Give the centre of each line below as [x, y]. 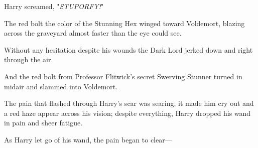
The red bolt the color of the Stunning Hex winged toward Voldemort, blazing [124, 23]
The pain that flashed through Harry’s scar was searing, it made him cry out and [129, 103]
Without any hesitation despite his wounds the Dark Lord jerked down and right [128, 49]
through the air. [29, 59]
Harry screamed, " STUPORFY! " [54, 6]
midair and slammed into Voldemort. [61, 86]
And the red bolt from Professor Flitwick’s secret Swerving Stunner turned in [123, 76]
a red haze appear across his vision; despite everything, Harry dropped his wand [127, 113]
